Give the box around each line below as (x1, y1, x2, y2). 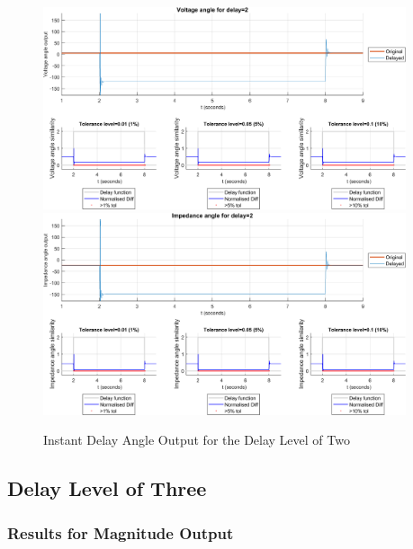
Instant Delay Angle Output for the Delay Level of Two (43, 430, 350, 449)
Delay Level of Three (7, 474, 207, 502)
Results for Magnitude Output (7, 521, 234, 544)
